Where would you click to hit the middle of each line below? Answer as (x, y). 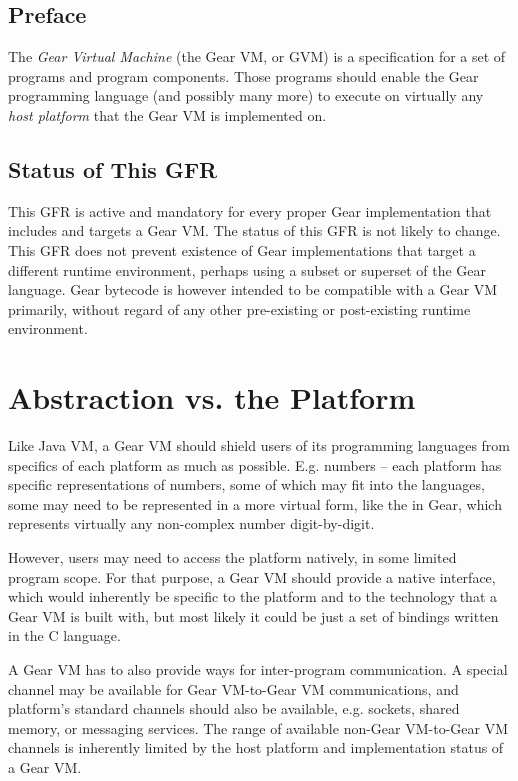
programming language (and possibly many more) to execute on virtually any (246, 95)
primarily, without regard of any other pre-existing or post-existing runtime (239, 308)
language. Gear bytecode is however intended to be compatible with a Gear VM (253, 289)
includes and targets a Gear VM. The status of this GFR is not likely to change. (254, 230)
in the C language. (64, 635)
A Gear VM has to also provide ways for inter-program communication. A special (258, 669)
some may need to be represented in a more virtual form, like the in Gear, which (255, 503)
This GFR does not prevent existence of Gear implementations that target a (242, 249)
